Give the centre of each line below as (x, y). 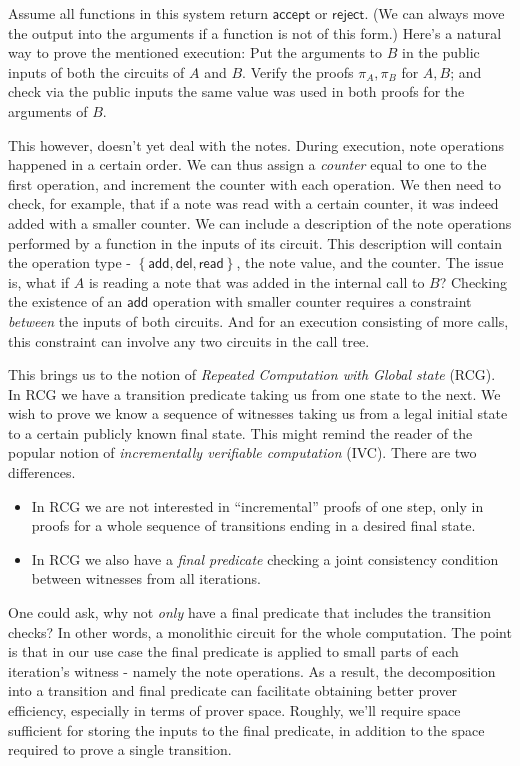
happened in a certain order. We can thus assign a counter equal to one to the (247, 164)
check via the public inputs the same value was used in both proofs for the (236, 91)
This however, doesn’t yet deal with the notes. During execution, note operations (256, 144)
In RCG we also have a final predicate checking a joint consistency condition (265, 558)
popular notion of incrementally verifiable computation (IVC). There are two (242, 452)
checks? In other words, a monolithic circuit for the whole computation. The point (260, 631)
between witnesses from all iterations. (146, 578)
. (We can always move (434, 13)
